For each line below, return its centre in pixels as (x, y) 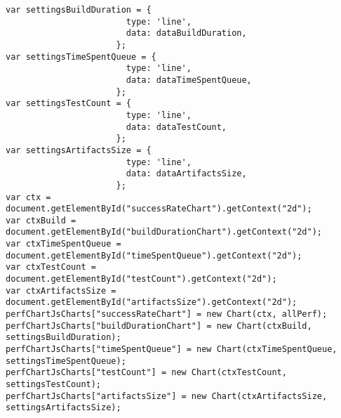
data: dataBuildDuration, (186, 33)
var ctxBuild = (41, 220)
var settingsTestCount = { (68, 104)
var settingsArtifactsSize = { (79, 150)
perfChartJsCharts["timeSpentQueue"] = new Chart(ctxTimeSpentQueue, (172, 350)
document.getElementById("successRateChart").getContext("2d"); (159, 209)
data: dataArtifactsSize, (186, 174)
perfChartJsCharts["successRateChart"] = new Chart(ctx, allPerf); (167, 314)
